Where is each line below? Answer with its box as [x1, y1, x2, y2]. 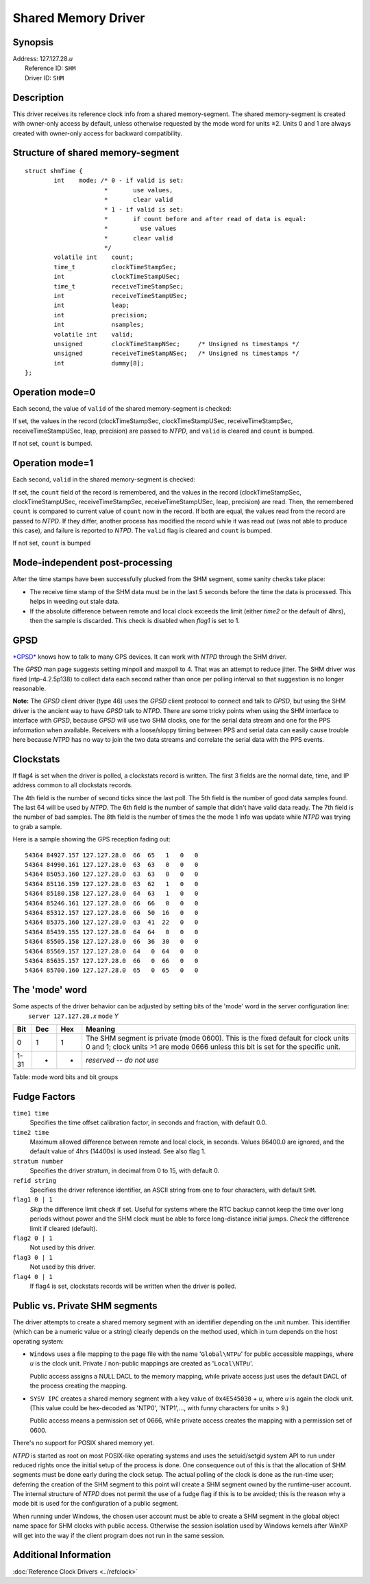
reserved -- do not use [86, 1055, 159, 1065]
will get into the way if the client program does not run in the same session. [12, 1531, 225, 1539]
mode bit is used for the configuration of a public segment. [12, 1500, 179, 1508]
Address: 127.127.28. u [12, 55, 73, 63]
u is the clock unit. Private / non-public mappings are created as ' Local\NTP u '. [29, 1359, 254, 1368]
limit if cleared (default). [29, 1224, 97, 1232]
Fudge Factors [12, 1091, 75, 1102]
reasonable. [12, 684, 47, 693]
